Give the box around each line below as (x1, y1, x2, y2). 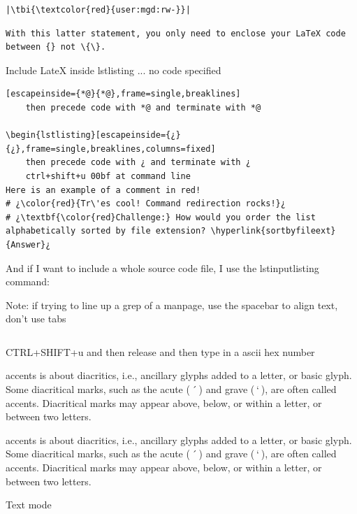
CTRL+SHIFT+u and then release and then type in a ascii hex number (6, 344, 315, 359)
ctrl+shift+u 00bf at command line (25, 171, 191, 181)
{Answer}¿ (6, 239, 51, 250)
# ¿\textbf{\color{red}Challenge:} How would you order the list (6, 212, 316, 222)
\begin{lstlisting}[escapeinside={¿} (6, 130, 181, 141)
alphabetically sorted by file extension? (6, 226, 206, 236)
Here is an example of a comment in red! (6, 185, 201, 195)
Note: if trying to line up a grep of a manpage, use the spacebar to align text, (6, 297, 338, 312)
